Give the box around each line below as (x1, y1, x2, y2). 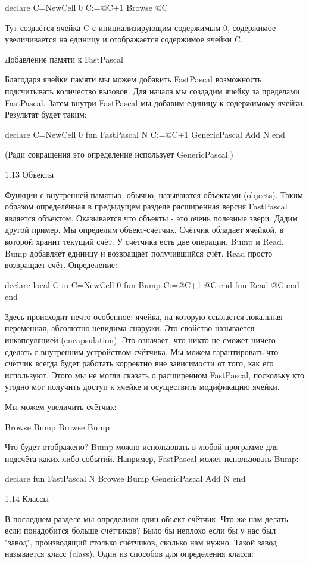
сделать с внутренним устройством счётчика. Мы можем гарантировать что (5, 345, 279, 357)
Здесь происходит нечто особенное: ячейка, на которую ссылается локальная (5, 310, 283, 322)
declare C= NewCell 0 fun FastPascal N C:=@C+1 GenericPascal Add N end (5, 128, 285, 140)
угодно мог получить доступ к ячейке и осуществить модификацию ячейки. (5, 380, 280, 393)
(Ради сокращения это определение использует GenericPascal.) (5, 148, 233, 161)
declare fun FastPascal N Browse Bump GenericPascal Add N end (5, 472, 246, 485)
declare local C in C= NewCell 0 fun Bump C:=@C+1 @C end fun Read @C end (5, 278, 299, 291)
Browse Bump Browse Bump (5, 420, 110, 433)
